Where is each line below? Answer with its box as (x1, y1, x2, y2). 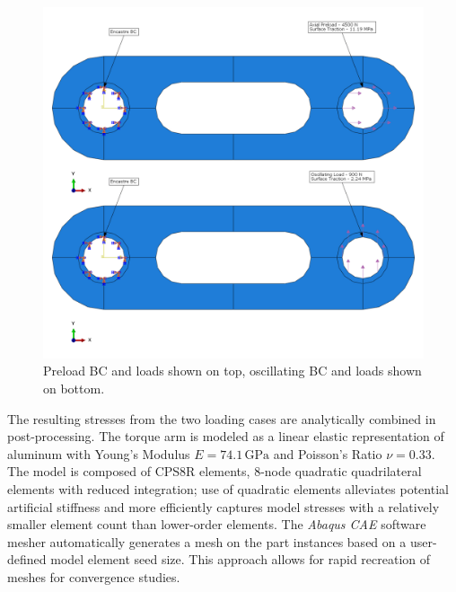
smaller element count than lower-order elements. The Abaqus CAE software (7, 515, 426, 534)
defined (7, 550, 47, 569)
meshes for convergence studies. (7, 568, 180, 586)
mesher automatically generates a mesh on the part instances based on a (7, 532, 407, 551)
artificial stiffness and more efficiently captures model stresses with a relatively (7, 497, 440, 516)
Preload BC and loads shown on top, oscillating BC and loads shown (43, 361, 422, 380)
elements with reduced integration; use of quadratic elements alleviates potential (7, 480, 449, 499)
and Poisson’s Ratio (273, 444, 382, 463)
